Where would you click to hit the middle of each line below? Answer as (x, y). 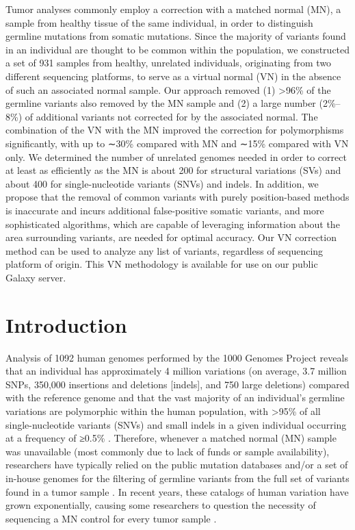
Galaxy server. (36, 277)
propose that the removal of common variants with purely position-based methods (177, 197)
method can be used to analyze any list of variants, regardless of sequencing (165, 250)
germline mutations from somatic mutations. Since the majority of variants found (176, 36)
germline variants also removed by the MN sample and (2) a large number (161, 103)
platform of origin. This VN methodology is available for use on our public (162, 264)
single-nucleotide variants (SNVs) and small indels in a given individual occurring (176, 424)
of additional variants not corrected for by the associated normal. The (171, 116)
